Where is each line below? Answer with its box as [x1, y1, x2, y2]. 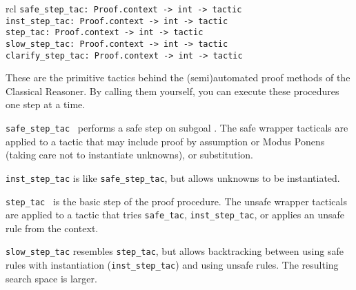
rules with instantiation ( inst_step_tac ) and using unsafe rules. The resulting [6, 258, 339, 272]
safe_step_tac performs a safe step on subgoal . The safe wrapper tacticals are [6, 121, 348, 135]
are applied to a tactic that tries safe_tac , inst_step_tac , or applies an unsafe [6, 207, 344, 222]
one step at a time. [6, 97, 86, 112]
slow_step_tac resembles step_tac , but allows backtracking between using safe [6, 244, 344, 258]
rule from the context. [6, 220, 99, 235]
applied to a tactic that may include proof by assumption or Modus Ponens [6, 134, 325, 148]
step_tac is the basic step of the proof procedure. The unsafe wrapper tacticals [6, 194, 347, 208]
